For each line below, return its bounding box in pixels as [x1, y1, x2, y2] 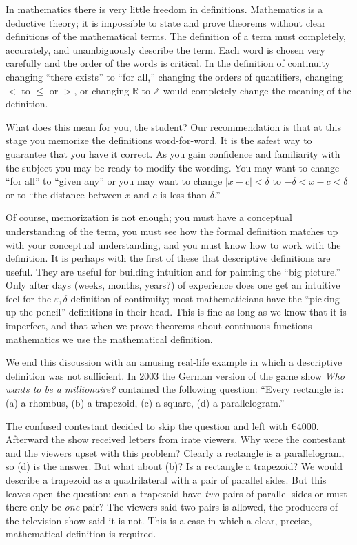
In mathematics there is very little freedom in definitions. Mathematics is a [6, 2, 323, 16]
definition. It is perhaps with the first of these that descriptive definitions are [6, 251, 331, 265]
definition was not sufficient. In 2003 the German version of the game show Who [6, 368, 345, 382]
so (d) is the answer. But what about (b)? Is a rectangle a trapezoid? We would [6, 459, 343, 473]
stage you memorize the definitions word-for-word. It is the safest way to [6, 133, 312, 147]
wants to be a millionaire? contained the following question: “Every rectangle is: [6, 382, 344, 396]
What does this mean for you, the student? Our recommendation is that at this [6, 119, 342, 134]
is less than [160, 187, 207, 201]
